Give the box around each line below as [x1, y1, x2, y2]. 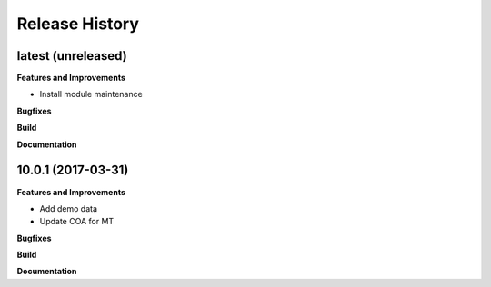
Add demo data [39, 203, 98, 213]
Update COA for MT [39, 216, 115, 227]
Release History [16, 14, 140, 34]
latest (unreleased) [16, 48, 127, 64]
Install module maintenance [39, 89, 143, 100]
